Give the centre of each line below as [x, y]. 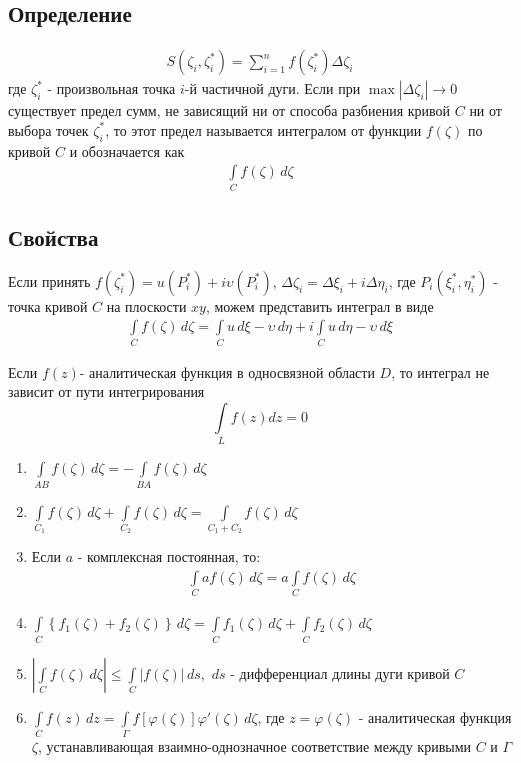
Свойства [53, 236]
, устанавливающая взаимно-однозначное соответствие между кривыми [254, 745]
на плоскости [146, 305]
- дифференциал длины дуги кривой [340, 672]
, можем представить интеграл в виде [319, 305]
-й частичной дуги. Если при [272, 88]
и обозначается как [127, 150]
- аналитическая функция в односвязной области [227, 371]
